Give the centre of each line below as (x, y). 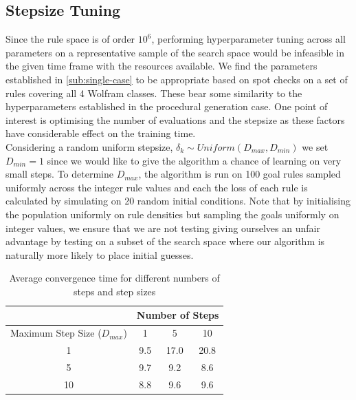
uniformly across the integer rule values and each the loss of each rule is (157, 187)
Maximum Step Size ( (56, 333)
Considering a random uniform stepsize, (89, 146)
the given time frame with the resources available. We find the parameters (162, 66)
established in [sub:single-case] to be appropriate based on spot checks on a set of (177, 79)
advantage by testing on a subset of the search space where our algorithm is (165, 241)
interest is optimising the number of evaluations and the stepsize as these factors (175, 119)
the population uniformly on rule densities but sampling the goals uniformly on (173, 214)
